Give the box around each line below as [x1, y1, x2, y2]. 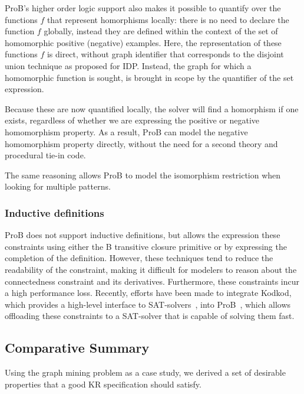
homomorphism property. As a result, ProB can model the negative [5, 125, 248, 138]
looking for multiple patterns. [5, 180, 111, 193]
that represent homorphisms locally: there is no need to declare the [47, 13, 289, 25]
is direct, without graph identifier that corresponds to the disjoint [47, 48, 284, 60]
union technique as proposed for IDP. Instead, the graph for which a [5, 59, 252, 71]
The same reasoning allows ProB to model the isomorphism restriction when [5, 168, 281, 181]
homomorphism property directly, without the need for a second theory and [5, 137, 278, 149]
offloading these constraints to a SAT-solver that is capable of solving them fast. [5, 310, 295, 322]
